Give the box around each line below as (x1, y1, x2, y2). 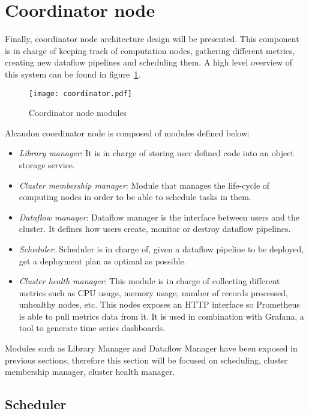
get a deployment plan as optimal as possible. (19, 254, 187, 267)
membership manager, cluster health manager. (5, 365, 175, 378)
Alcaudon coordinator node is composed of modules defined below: (5, 126, 250, 139)
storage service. (19, 158, 75, 171)
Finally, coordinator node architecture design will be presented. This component (5, 32, 299, 45)
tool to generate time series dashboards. (19, 321, 166, 334)
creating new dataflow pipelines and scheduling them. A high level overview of (5, 56, 292, 68)
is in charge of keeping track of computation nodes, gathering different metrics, (5, 44, 295, 56)
